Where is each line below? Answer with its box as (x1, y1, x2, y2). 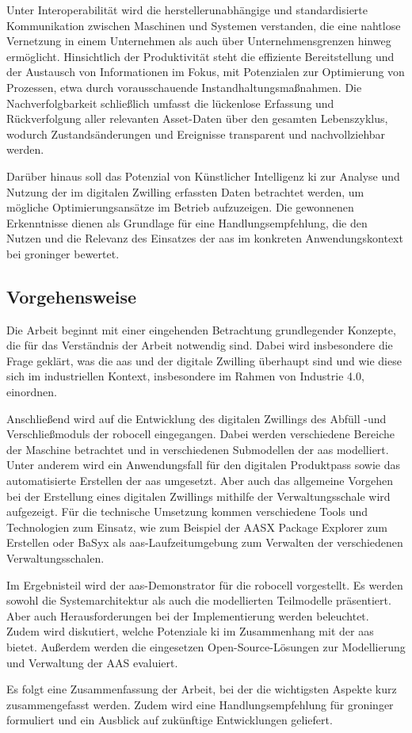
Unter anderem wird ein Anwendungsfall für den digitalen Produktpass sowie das (6, 456, 401, 473)
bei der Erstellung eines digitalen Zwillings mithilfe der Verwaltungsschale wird (6, 487, 391, 504)
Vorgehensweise (6, 284, 136, 308)
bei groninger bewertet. (6, 245, 120, 262)
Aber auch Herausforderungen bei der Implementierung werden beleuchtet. (6, 607, 369, 624)
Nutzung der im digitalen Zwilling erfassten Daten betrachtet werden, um (6, 183, 364, 200)
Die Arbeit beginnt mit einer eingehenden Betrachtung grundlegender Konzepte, (6, 321, 396, 338)
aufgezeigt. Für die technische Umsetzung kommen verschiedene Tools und (6, 503, 368, 520)
